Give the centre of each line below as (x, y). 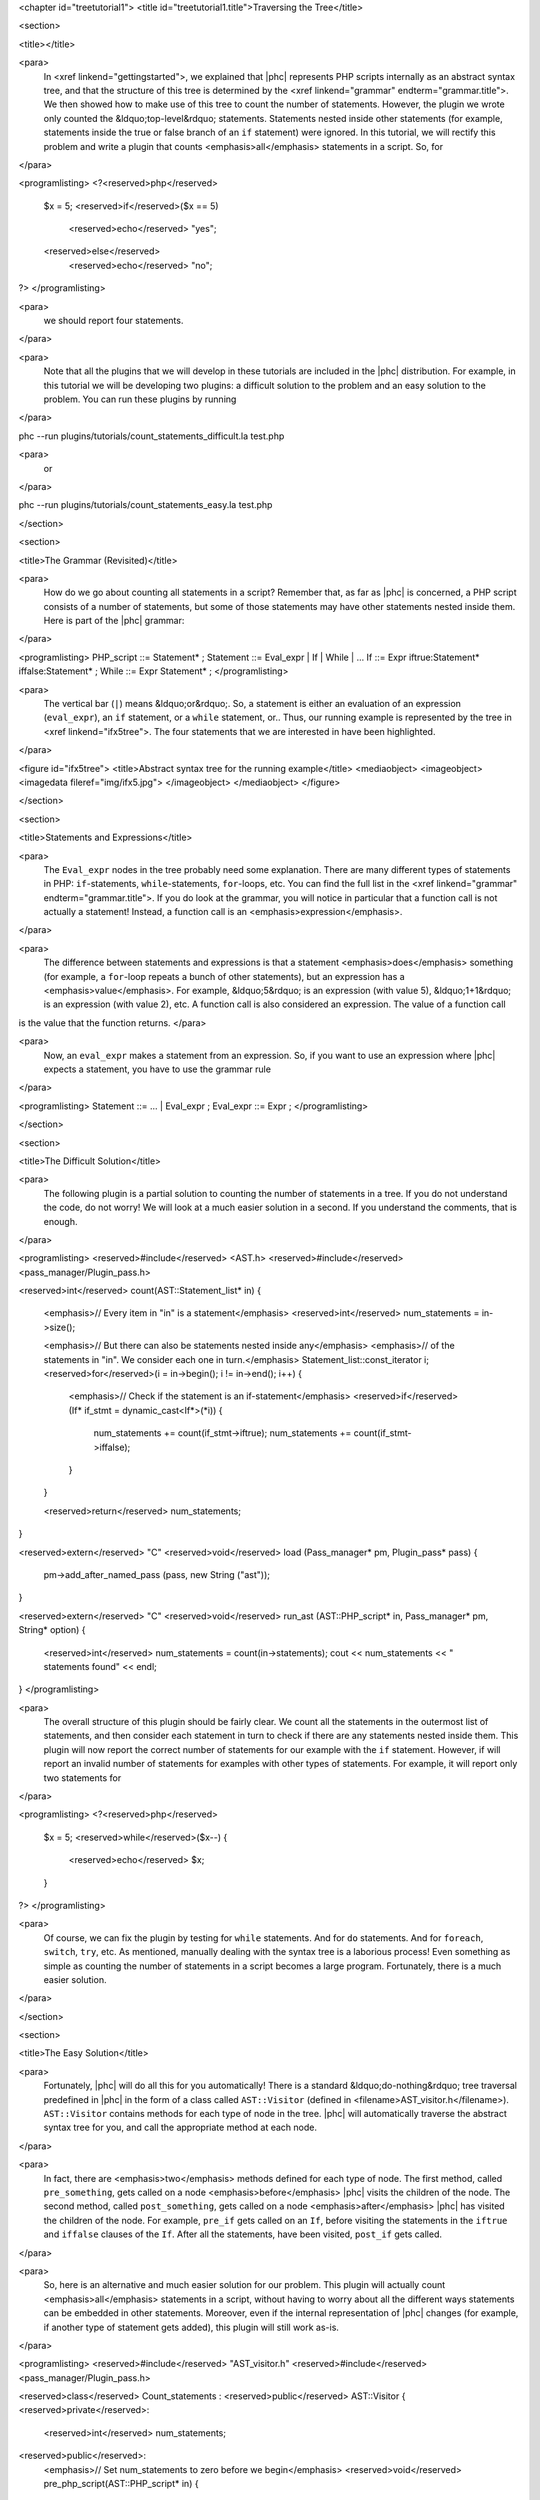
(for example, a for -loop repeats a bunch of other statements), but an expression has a (224, 976)
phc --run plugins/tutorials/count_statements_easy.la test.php (145, 505)
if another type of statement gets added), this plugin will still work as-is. (191, 2327)
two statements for (82, 1777)
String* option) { (52, 1630)
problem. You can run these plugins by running (140, 399)
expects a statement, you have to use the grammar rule (157, 1069)
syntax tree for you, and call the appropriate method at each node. (180, 2127)
